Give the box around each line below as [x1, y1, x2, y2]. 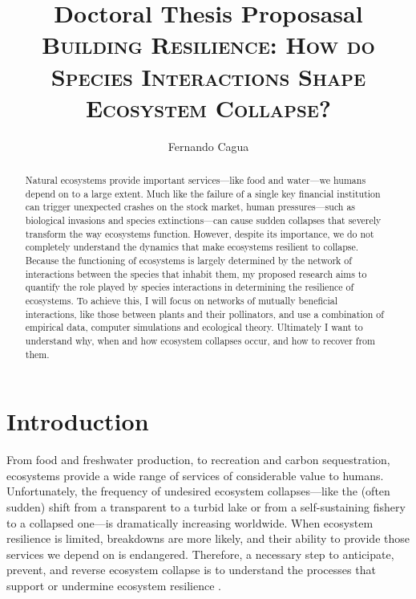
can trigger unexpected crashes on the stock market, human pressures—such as [25, 200, 356, 214]
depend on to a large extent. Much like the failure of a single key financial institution [25, 186, 381, 200]
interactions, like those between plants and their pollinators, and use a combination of [25, 307, 384, 320]
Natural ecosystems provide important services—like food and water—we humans [25, 173, 366, 187]
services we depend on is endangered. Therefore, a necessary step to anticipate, [6, 545, 394, 562]
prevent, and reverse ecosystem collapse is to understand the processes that [6, 561, 376, 578]
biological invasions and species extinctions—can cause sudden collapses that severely [25, 214, 382, 227]
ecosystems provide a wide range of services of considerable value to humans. [6, 467, 384, 483]
